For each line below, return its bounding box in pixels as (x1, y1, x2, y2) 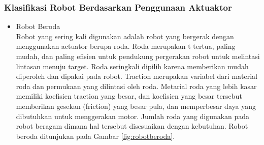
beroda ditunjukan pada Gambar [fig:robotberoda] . (16, 130, 175, 141)
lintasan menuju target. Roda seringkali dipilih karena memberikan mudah (16, 61, 249, 71)
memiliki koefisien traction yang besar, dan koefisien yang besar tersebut (16, 91, 242, 101)
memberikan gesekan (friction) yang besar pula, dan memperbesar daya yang (16, 100, 256, 111)
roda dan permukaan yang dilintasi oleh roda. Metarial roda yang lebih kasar (16, 80, 257, 91)
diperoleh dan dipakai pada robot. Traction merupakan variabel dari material (16, 71, 257, 81)
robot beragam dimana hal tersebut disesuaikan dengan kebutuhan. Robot (16, 121, 248, 131)
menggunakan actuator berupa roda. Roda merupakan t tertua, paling (16, 41, 236, 51)
